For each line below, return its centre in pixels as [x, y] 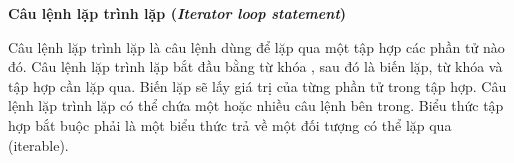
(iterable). [38, 144]
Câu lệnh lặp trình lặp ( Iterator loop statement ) [177, 13]
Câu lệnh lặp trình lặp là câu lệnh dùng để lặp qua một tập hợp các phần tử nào [256, 46]
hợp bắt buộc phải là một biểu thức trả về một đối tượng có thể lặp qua [230, 124]
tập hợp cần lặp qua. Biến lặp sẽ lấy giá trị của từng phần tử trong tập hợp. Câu [257, 85]
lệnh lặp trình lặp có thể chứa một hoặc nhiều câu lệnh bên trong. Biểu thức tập [256, 105]
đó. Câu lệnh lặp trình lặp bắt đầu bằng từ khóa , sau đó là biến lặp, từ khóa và [255, 66]
